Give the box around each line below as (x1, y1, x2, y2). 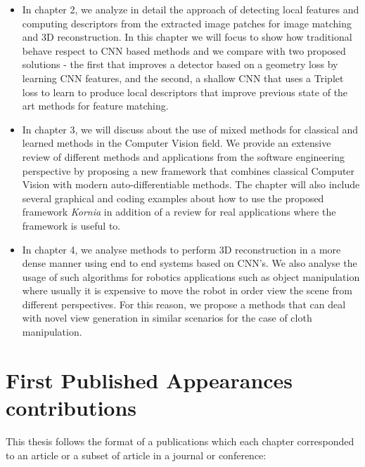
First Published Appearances (6, 365, 293, 394)
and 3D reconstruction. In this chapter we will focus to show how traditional (22, 29, 352, 44)
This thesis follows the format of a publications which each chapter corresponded (6, 433, 354, 448)
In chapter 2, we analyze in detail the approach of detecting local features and (22, 2, 359, 16)
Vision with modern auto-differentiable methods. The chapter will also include (22, 177, 360, 192)
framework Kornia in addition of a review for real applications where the (22, 204, 336, 219)
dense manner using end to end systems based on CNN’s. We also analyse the (22, 256, 357, 270)
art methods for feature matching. (22, 98, 169, 113)
